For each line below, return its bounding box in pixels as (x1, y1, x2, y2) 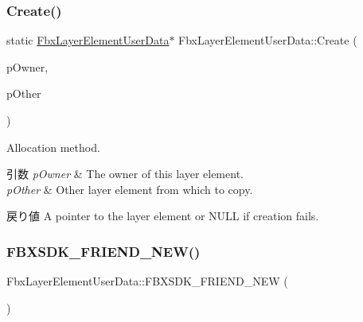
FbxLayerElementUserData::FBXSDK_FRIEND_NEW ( (6, 273, 288, 289)
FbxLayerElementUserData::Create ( (178, 32, 357, 48)
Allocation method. (6, 138, 100, 155)
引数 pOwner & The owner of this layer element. (6, 165, 244, 182)
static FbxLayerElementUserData (6, 32, 170, 48)
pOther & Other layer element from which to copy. (6, 180, 253, 197)
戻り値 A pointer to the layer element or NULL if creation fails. (6, 208, 319, 224)
